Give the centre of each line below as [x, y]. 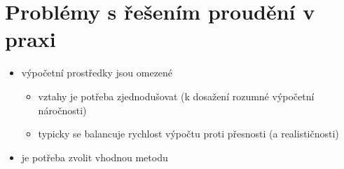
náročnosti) [62, 110]
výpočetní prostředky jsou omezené [97, 73]
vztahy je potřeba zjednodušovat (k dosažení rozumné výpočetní [176, 96]
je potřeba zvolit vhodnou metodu [95, 157]
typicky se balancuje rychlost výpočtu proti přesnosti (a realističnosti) [188, 134]
